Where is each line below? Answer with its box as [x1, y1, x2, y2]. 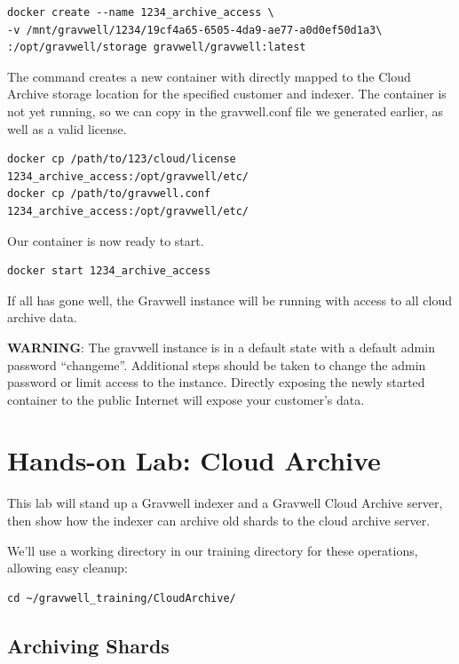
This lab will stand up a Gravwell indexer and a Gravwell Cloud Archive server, [7, 494, 443, 512]
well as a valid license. [7, 119, 127, 138]
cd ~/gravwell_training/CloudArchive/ [7, 591, 236, 605]
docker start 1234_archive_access [7, 265, 211, 278]
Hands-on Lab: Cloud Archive [7, 442, 381, 478]
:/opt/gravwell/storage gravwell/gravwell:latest [7, 41, 306, 54]
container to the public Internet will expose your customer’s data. [7, 390, 365, 408]
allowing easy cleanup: [7, 558, 128, 577]
